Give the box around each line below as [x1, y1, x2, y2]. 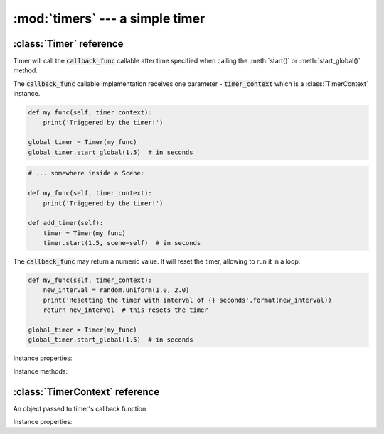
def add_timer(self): [28, 219, 104, 227]
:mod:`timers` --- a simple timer [13, 11, 206, 26]
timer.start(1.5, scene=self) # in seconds [43, 239, 201, 247]
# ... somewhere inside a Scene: [28, 169, 145, 178]
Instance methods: [13, 367, 68, 376]
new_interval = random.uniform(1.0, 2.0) [43, 286, 190, 294]
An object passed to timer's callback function [13, 404, 146, 413]
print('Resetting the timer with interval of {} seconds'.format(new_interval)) [43, 295, 332, 304]
